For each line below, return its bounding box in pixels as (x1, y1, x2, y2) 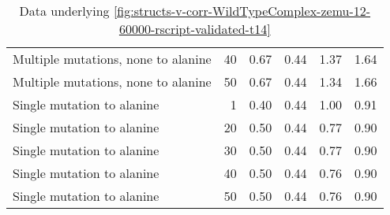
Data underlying (19, 2, 110, 20)
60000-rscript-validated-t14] (118, 20, 271, 38)
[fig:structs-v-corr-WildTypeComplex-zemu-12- (113, 2, 371, 20)
